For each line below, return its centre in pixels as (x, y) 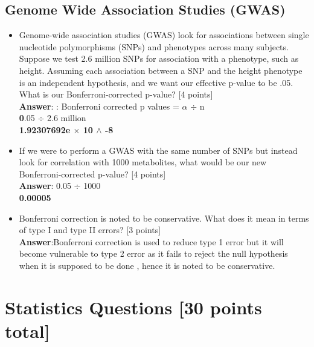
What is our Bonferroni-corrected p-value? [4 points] (116, 94)
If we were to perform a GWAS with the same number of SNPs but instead (158, 150)
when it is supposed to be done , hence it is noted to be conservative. (147, 265)
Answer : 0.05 (45, 186)
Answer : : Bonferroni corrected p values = (99, 106)
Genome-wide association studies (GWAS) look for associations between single (164, 35)
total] (27, 330)
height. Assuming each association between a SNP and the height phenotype (161, 70)
